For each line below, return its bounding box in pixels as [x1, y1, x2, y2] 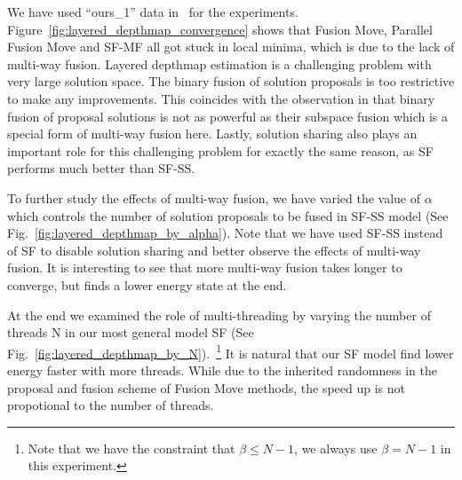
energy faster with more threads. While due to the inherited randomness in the [7, 360, 437, 379]
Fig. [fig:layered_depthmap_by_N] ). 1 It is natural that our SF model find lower [7, 341, 454, 362]
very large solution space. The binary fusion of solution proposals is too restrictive [7, 72, 455, 90]
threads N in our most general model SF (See [7, 323, 254, 342]
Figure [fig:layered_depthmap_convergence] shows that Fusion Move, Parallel [7, 20, 433, 38]
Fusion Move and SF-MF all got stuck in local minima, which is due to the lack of [7, 37, 455, 56]
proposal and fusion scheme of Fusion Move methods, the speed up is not [7, 378, 405, 397]
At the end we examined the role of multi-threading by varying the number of [7, 305, 431, 324]
